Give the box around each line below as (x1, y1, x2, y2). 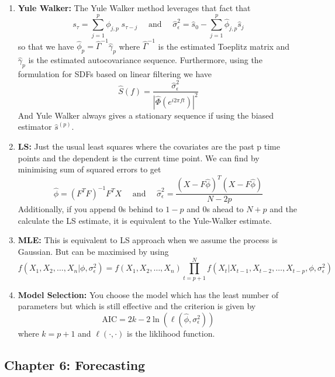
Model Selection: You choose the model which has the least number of (18, 288, 278, 300)
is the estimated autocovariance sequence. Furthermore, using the (28, 54, 263, 66)
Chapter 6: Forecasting (4, 355, 146, 373)
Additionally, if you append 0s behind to (18, 203, 163, 215)
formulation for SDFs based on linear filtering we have (18, 68, 212, 80)
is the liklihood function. (127, 327, 215, 339)
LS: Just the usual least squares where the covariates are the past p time (18, 140, 281, 152)
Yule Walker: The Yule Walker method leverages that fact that (18, 2, 251, 13)
